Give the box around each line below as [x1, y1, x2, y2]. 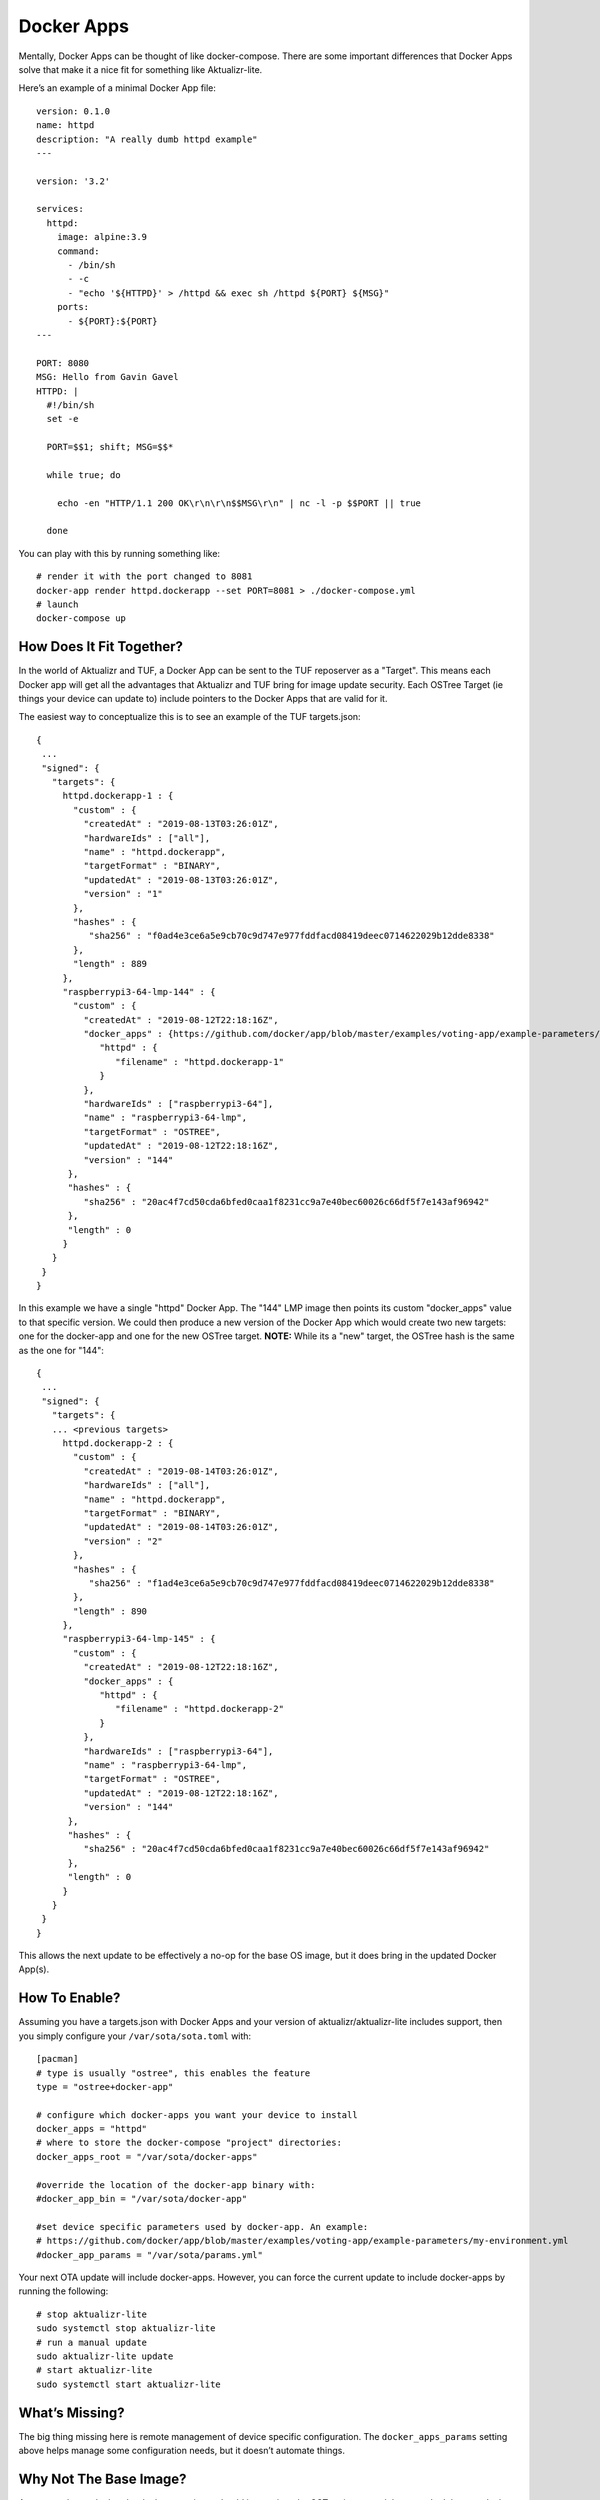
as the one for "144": [18, 1344, 105, 1356]
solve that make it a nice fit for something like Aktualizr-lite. [18, 63, 263, 75]
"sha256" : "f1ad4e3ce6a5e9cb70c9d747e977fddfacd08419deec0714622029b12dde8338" [88, 1577, 495, 1589]
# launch [36, 599, 79, 610]
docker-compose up [36, 613, 127, 624]
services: [36, 203, 84, 215]
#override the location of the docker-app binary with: [36, 2179, 316, 2190]
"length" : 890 [73, 1605, 148, 1617]
